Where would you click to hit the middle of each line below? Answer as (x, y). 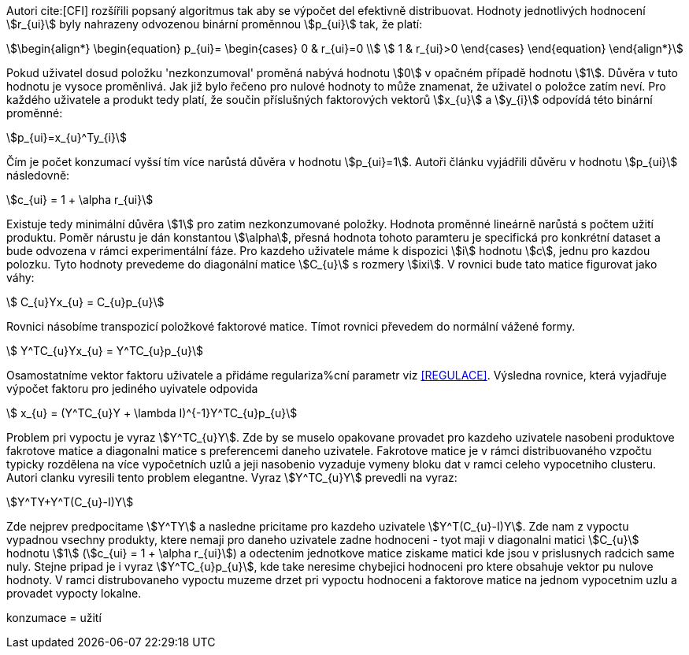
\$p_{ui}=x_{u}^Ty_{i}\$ (67, 137)
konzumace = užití (54, 618)
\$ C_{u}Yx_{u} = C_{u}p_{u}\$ (85, 302)
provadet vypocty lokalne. (74, 593)
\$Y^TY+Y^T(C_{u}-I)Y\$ (70, 502)
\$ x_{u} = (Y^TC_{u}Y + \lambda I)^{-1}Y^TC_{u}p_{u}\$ (152, 413)
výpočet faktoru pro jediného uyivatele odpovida (132, 389)
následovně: (38, 175)
